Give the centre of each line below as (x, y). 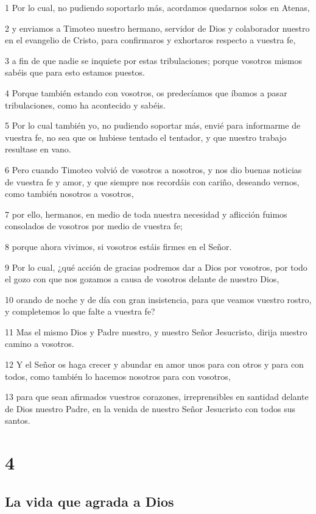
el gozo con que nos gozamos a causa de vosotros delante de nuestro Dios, (142, 279)
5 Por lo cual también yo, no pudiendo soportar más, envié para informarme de (153, 125)
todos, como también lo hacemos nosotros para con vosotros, (118, 376)
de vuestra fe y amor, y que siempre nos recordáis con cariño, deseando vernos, (152, 181)
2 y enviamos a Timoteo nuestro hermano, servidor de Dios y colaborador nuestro (157, 28)
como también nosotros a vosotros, (69, 194)
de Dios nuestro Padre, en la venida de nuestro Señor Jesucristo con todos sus (150, 408)
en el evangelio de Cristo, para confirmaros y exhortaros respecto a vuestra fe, (150, 40)
